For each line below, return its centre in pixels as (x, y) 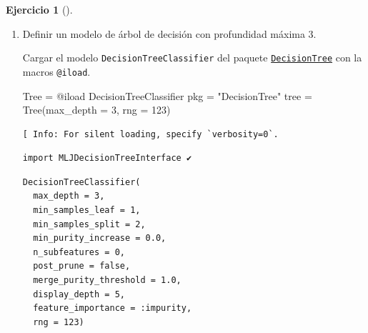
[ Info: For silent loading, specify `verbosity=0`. (150, 134)
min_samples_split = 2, (89, 224)
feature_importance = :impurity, (113, 308)
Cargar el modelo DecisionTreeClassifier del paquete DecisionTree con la (192, 58)
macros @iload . (56, 71)
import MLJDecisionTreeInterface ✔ (107, 158)
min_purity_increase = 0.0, (100, 238)
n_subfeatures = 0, (79, 252)
